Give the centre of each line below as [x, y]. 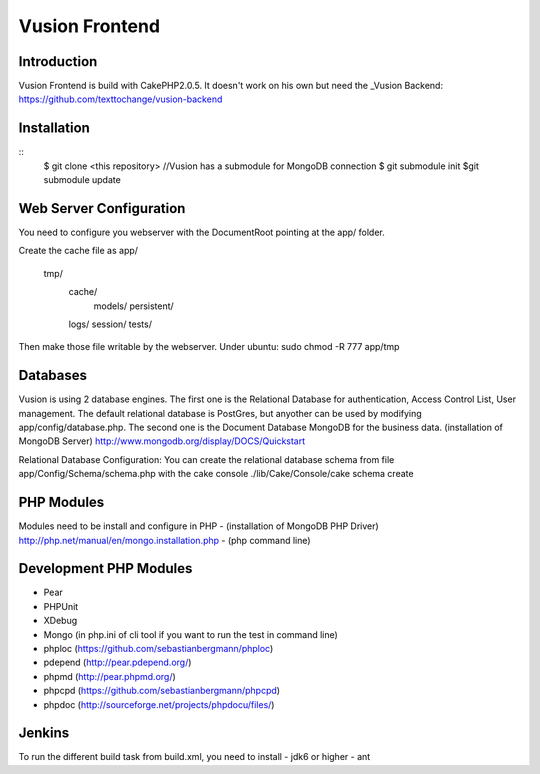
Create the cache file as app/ [78, 251]
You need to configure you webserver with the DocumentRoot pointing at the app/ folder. [201, 232]
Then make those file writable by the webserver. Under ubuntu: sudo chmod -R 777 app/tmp [209, 347]
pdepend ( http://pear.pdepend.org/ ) [117, 662]
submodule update [82, 180]
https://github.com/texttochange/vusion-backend [120, 99]
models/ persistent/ [133, 306]
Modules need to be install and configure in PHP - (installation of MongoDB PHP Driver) [198, 526]
